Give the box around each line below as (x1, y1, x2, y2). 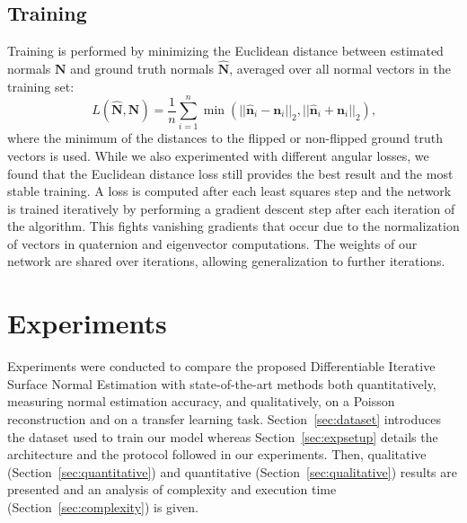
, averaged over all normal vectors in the (229, 59, 452, 78)
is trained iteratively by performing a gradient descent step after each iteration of (7, 199, 455, 217)
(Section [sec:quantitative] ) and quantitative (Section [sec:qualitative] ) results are (7, 462, 457, 481)
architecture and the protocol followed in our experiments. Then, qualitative (7, 445, 427, 464)
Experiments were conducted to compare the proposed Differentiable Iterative (7, 357, 436, 376)
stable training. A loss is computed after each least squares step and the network (7, 182, 452, 200)
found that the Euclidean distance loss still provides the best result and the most (7, 164, 454, 182)
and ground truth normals (70, 59, 214, 78)
